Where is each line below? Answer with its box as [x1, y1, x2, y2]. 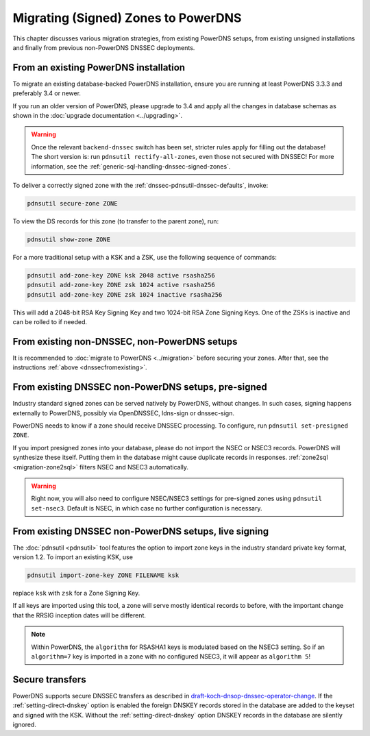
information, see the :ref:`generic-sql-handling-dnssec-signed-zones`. [31, 162, 231, 171]
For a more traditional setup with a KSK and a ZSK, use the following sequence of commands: [12, 253, 277, 261]
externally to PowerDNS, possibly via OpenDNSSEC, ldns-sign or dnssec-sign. [12, 408, 234, 417]
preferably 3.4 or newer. [12, 89, 82, 97]
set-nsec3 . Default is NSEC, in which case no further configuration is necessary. [31, 504, 262, 512]
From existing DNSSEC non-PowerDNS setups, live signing [12, 525, 269, 537]
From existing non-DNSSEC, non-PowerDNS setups [12, 336, 238, 347]
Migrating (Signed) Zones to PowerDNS [12, 10, 242, 25]
